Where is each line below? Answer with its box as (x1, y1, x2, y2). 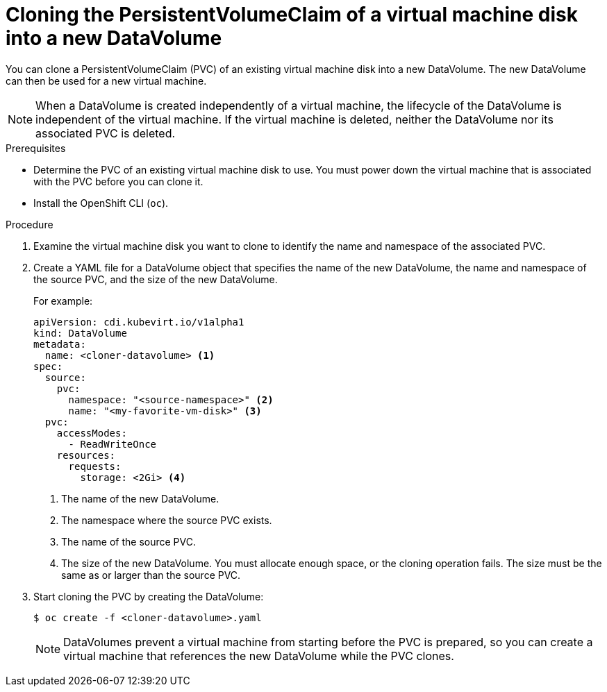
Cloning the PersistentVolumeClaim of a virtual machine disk (6, 3, 578, 26)
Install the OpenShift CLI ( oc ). (33, 196, 169, 209)
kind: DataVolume (33, 327, 127, 339)
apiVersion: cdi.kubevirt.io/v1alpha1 (33, 316, 244, 328)
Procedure (6, 218, 53, 230)
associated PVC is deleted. (35, 126, 176, 140)
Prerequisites (6, 142, 66, 154)
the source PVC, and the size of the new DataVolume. (33, 273, 278, 285)
